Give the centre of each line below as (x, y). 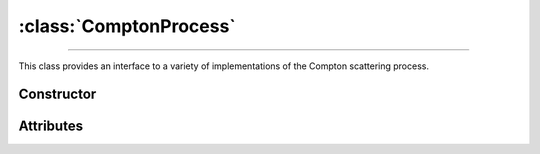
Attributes (51, 126)
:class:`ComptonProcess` (127, 26)
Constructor (57, 94)
